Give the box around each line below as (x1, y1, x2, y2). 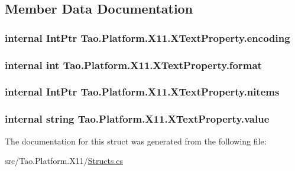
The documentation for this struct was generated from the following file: (5, 134, 267, 147)
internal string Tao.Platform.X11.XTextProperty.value (5, 111, 270, 126)
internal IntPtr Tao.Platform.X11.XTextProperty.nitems (5, 84, 280, 99)
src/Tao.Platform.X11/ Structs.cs (5, 154, 124, 167)
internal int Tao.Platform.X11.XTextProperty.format (5, 57, 262, 72)
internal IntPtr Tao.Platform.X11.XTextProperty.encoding (5, 30, 290, 45)
